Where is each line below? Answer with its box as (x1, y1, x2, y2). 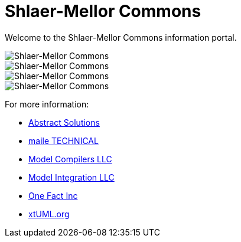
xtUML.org (28, 208, 70, 219)
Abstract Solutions (28, 117, 100, 127)
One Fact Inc (28, 190, 78, 201)
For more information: (5, 99, 89, 109)
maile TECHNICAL (28, 135, 99, 146)
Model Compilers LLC (28, 153, 112, 164)
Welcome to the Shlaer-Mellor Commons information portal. (5, 32, 237, 42)
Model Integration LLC (28, 172, 115, 182)
